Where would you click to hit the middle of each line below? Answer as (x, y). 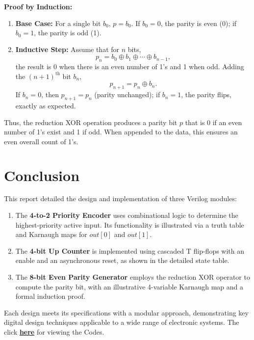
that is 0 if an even (214, 122)
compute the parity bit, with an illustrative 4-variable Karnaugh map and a (129, 286)
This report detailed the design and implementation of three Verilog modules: (120, 198)
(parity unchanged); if (127, 94)
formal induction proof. (50, 296)
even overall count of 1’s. (41, 141)
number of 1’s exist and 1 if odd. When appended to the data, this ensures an (121, 132)
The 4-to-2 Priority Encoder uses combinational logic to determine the (127, 215)
